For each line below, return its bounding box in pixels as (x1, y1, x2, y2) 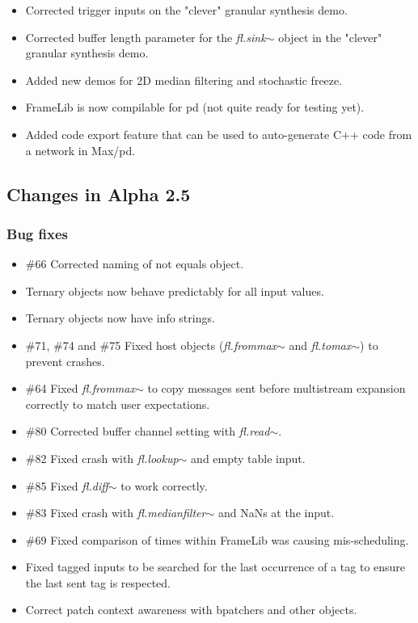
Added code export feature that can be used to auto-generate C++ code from (25, 125, 412, 142)
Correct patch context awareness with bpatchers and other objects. (25, 601, 357, 618)
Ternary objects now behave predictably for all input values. (25, 282, 324, 299)
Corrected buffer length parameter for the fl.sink (25, 28, 266, 45)
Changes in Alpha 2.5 (6, 181, 191, 206)
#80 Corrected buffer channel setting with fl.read (25, 423, 270, 440)
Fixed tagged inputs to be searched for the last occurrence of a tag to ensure (25, 558, 406, 575)
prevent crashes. (25, 352, 105, 369)
